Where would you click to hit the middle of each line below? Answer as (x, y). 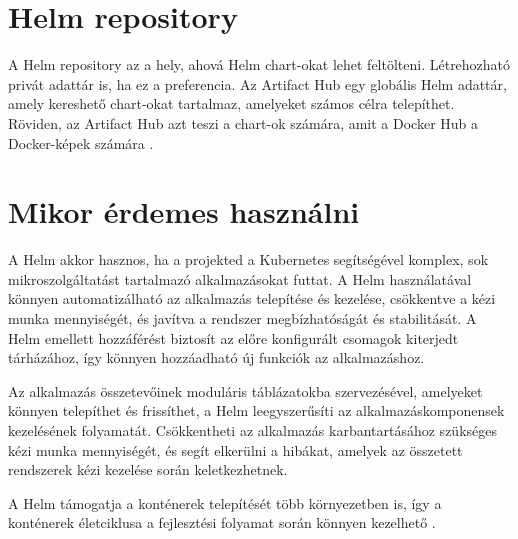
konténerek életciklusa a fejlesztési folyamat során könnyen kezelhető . (222, 522)
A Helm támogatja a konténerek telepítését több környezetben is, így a (225, 502)
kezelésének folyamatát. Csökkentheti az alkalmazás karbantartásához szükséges (252, 429)
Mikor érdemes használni (184, 211)
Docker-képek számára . (81, 142)
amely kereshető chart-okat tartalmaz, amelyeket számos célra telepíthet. (231, 103)
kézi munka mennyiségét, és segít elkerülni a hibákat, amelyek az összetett (235, 449)
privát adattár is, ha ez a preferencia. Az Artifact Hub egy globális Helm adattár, (257, 83)
